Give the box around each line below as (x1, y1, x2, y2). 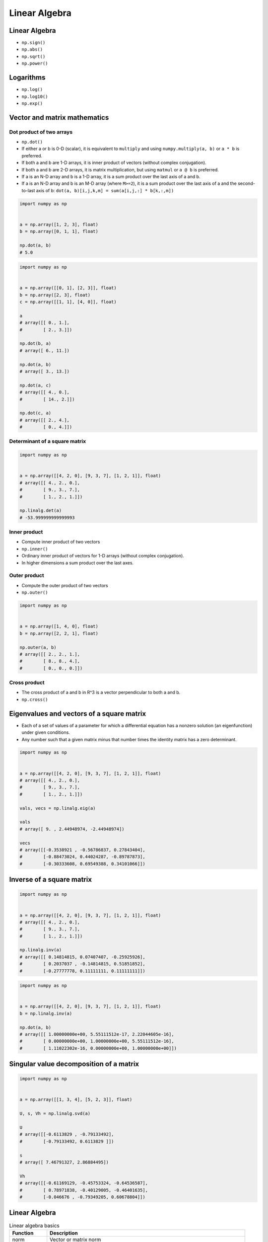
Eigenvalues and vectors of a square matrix (9, 709, 146, 718)
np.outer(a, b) (19, 644, 57, 650)
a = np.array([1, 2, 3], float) (19, 222, 99, 227)
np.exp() (21, 100, 43, 106)
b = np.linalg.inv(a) (19, 1010, 72, 1016)
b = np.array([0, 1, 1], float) (19, 229, 99, 234)
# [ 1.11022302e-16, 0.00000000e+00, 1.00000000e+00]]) (19, 1045, 177, 1051)
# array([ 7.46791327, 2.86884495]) (19, 1160, 109, 1165)
